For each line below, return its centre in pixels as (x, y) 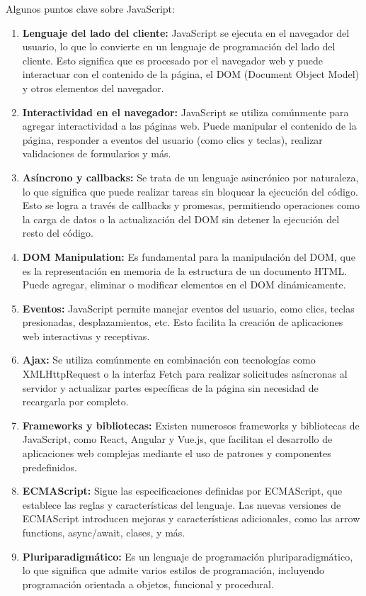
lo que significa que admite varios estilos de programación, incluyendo (173, 570)
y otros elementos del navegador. (93, 88)
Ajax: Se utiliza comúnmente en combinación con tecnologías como (169, 360)
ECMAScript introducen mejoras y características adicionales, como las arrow (191, 518)
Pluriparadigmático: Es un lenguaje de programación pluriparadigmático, (188, 556)
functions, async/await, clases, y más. (104, 532)
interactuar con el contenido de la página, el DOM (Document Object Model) (191, 74)
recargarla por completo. (75, 401)
